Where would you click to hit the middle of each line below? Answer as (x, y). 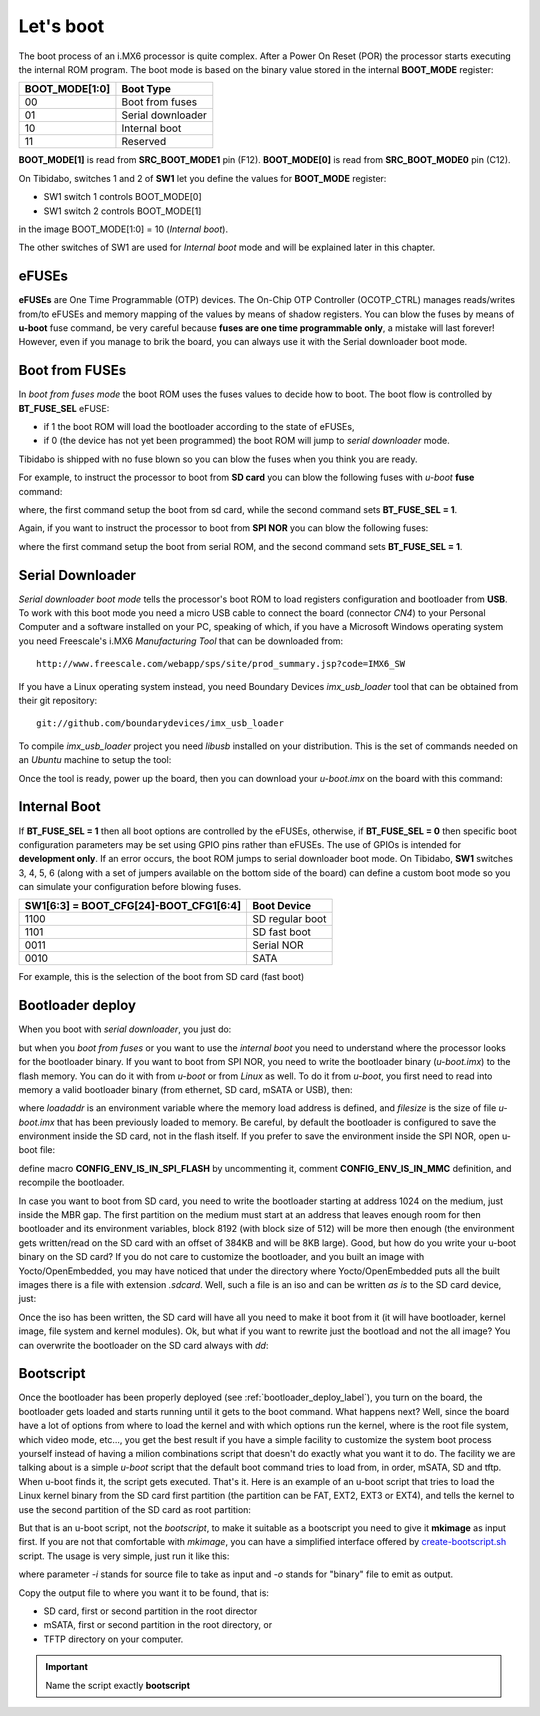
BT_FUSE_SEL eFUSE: (64, 408)
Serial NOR (277, 945)
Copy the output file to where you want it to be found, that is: (144, 1592)
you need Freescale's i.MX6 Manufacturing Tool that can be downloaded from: (181, 641)
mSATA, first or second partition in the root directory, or (158, 1625)
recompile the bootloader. (71, 1182)
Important (67, 1667)
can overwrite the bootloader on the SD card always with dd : (143, 1345)
